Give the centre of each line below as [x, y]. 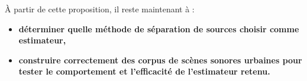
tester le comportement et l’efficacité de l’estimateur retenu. [144, 71]
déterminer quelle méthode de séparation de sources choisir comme [159, 28]
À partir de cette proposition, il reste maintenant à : [100, 9]
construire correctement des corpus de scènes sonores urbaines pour [160, 60]
